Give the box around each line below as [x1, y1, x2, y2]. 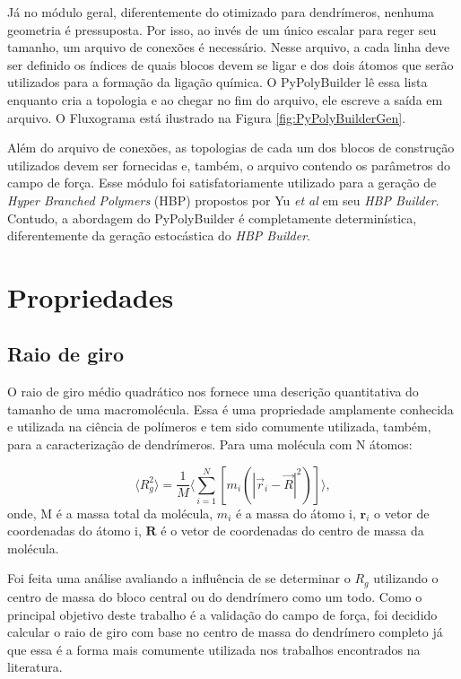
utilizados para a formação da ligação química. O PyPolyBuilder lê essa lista [7, 73, 428, 91]
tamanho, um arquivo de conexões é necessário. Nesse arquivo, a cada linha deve [7, 38, 450, 57]
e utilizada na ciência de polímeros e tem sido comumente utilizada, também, [7, 417, 431, 436]
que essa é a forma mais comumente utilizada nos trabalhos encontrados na [7, 640, 421, 658]
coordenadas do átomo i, [7, 521, 142, 540]
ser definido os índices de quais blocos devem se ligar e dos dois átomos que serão [7, 55, 454, 74]
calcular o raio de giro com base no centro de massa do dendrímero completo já [7, 622, 443, 641]
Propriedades [7, 278, 174, 315]
